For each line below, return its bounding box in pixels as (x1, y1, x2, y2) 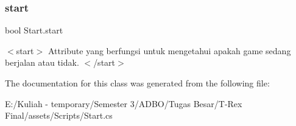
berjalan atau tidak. (5, 56, 79, 69)
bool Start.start (5, 24, 63, 37)
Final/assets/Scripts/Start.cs (5, 109, 113, 122)
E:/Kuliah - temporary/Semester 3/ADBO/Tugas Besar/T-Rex (5, 97, 242, 110)
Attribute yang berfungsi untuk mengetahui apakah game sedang (48, 44, 291, 57)
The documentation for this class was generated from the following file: (5, 77, 270, 89)
